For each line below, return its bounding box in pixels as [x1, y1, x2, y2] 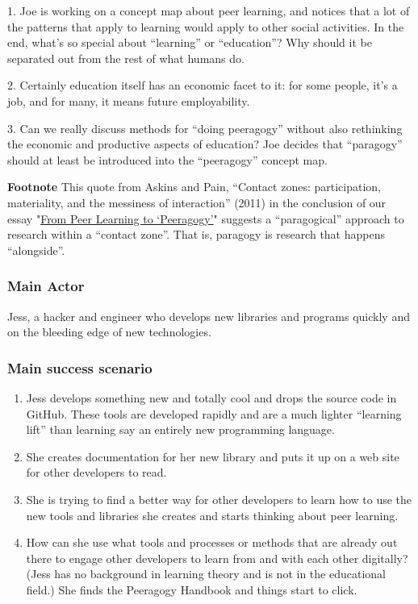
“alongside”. [7, 241, 65, 258]
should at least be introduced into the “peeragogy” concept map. [7, 151, 328, 168]
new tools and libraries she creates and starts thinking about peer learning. [26, 506, 399, 523]
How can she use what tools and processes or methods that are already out [26, 534, 398, 551]
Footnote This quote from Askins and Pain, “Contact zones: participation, [7, 178, 381, 195]
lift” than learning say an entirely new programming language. [26, 421, 335, 438]
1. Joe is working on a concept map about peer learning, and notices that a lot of [7, 2, 410, 19]
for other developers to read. [26, 464, 167, 481]
